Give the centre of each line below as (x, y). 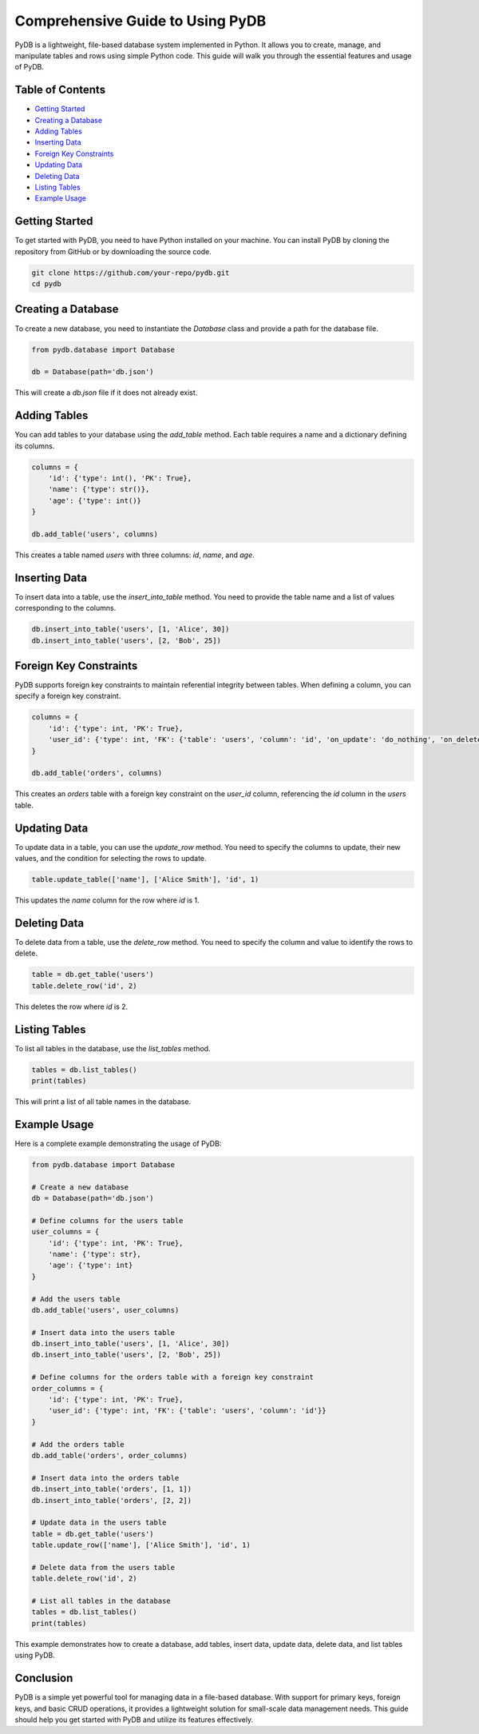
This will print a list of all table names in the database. (103, 1101)
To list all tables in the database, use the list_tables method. (113, 1048)
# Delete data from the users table (103, 1567)
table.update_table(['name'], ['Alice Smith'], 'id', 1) (145, 880)
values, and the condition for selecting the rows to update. (111, 859)
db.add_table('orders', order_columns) (109, 1455)
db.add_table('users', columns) (95, 534)
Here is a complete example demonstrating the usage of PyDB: (118, 1143)
